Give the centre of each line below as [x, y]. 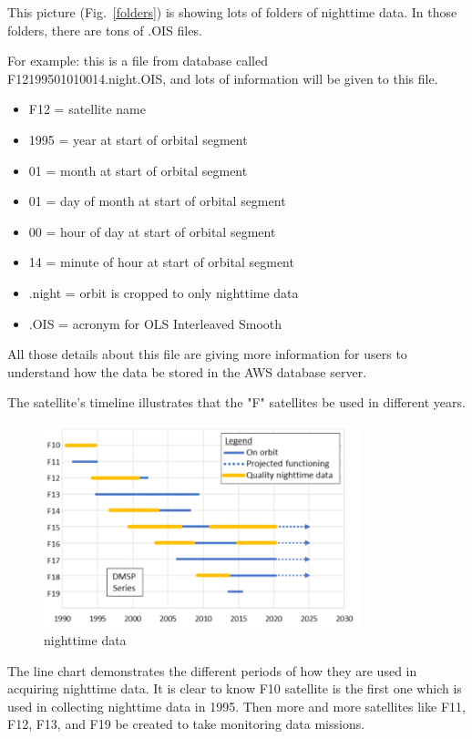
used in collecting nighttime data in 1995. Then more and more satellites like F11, [236, 706]
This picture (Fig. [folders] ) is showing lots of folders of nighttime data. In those [232, 12]
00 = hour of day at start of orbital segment [152, 231]
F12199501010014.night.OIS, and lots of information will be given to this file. [223, 78]
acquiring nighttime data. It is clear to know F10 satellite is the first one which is [235, 688]
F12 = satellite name [87, 109]
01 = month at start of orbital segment [138, 170]
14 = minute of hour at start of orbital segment [161, 262]
